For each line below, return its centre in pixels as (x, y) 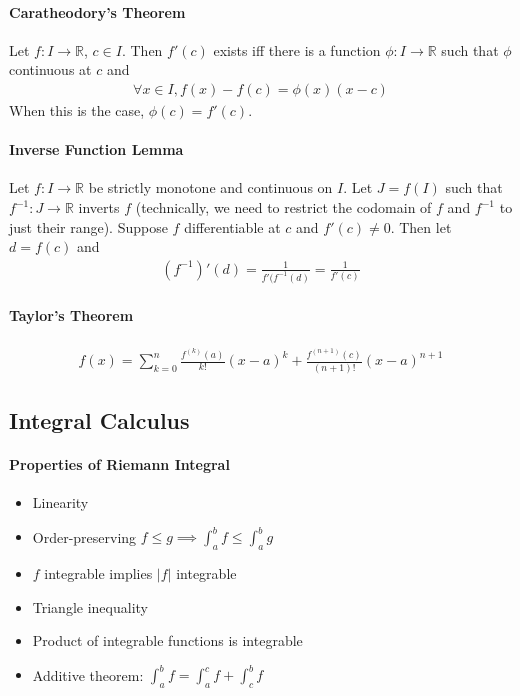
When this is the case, (77, 110)
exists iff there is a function (297, 49)
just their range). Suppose (88, 226)
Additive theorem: (88, 674)
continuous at (50, 69)
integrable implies (98, 573)
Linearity (60, 502)
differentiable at (232, 226)
